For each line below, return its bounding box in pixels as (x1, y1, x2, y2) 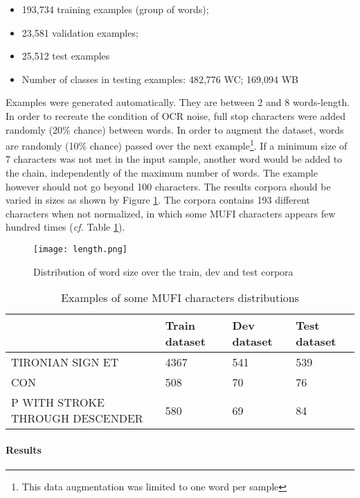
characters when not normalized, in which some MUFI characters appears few (6, 206, 336, 220)
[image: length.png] (33, 244, 128, 254)
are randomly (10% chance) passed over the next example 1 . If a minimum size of (6, 136, 348, 152)
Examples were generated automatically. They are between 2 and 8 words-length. (6, 95, 350, 109)
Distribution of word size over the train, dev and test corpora (33, 264, 294, 278)
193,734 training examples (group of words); (21, 2, 209, 16)
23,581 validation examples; (21, 25, 138, 39)
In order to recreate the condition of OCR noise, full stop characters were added (6, 108, 346, 123)
